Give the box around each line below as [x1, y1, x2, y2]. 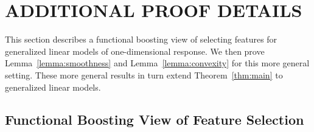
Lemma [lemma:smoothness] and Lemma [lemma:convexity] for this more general [5, 57, 310, 69]
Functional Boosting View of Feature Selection [5, 110, 304, 129]
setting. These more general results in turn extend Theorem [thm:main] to [5, 68, 283, 81]
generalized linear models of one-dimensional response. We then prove [5, 44, 265, 57]
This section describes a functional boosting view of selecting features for [5, 33, 277, 46]
